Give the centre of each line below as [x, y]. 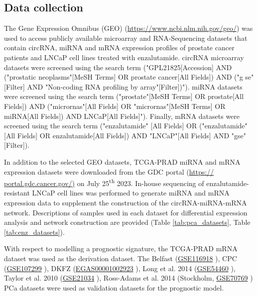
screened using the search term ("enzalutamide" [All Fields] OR [101, 126]
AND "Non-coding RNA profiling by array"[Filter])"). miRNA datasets [135, 86]
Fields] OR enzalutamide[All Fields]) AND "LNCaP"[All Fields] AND [123, 135]
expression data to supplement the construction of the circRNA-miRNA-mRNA [126, 202]
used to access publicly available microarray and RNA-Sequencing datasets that [126, 38]
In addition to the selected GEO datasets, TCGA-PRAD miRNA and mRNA [122, 161]
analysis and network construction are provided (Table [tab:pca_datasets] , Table [127, 222]
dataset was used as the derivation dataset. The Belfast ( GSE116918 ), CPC [121, 258]
